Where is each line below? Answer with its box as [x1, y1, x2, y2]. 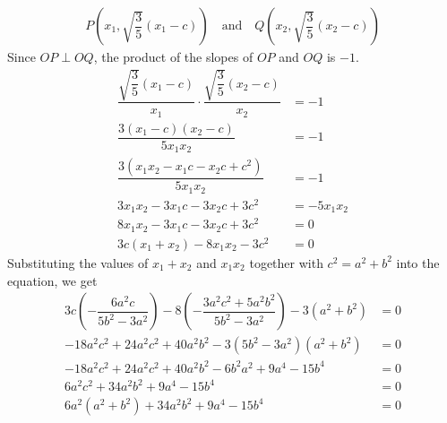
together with [249, 253, 323, 272]
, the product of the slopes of [93, 47, 254, 66]
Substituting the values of [7, 253, 149, 272]
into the [396, 253, 440, 272]
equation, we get [7, 271, 98, 289]
